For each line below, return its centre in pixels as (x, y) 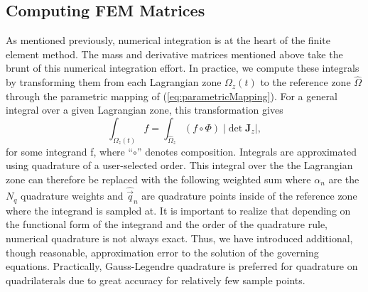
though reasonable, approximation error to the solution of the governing (162, 252)
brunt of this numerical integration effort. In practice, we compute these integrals (183, 68)
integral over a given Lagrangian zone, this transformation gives (145, 110)
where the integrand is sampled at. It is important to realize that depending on (178, 210)
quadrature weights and (72, 196)
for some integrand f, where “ (70, 151)
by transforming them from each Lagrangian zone (114, 82)
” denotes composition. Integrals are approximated (247, 151)
